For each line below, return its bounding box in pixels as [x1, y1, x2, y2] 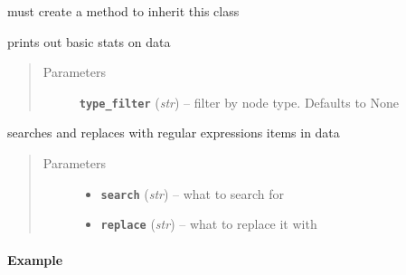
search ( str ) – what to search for [100, 184, 285, 203]
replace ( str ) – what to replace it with [100, 214, 317, 233]
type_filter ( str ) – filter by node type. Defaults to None [79, 92, 399, 111]
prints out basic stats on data [7, 32, 171, 51]
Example [7, 250, 63, 269]
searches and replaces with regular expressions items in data [7, 123, 340, 142]
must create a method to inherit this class [7, 2, 240, 20]
